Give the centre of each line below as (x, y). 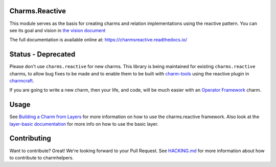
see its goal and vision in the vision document (57, 30)
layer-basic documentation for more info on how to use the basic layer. (84, 124)
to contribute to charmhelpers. (42, 157)
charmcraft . (22, 80)
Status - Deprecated (42, 54)
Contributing (30, 138)
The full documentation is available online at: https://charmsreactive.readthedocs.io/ (98, 40)
